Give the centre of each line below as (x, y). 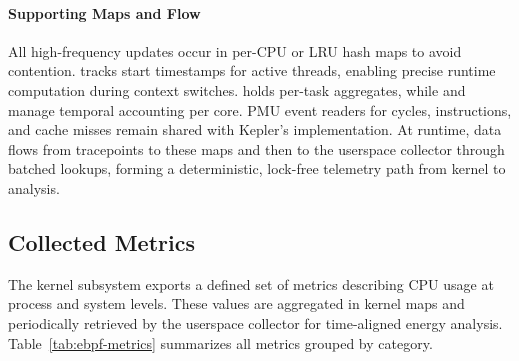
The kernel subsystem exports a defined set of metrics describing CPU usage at (251, 283)
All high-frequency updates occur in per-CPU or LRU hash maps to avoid (235, 50)
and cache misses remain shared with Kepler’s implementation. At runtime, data (255, 129)
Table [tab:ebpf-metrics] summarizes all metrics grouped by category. (220, 342)
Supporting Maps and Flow (104, 12)
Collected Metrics (101, 241)
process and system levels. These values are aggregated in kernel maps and (236, 303)
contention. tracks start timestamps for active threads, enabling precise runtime (252, 70)
